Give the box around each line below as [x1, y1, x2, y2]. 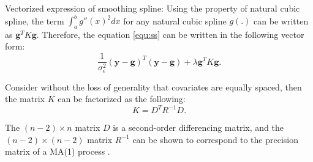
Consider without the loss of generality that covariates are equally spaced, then [5, 80, 302, 93]
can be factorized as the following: [58, 92, 186, 105]
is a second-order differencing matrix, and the [113, 121, 284, 134]
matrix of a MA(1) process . [5, 145, 110, 158]
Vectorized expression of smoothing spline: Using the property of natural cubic [5, 2, 300, 14]
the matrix [5, 92, 45, 105]
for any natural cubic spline [123, 14, 227, 27]
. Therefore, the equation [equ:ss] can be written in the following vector [36, 28, 304, 40]
